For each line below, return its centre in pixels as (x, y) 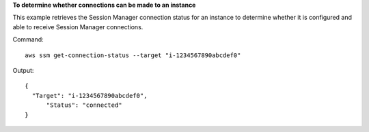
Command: (28, 39)
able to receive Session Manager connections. (78, 27)
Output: (23, 70)
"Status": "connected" (84, 105)
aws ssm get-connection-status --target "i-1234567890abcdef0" (133, 55)
